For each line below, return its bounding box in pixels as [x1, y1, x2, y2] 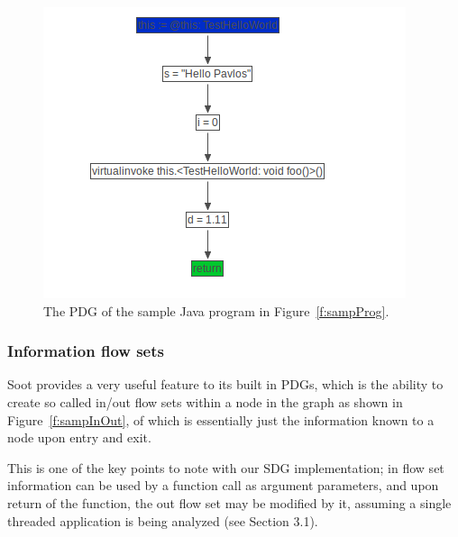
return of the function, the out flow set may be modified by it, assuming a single [7, 493, 452, 512]
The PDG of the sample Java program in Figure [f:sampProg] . [43, 301, 389, 320]
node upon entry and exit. [7, 428, 151, 447]
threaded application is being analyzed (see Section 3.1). [7, 511, 318, 530]
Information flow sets [7, 340, 164, 362]
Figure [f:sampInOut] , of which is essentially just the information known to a [7, 410, 435, 429]
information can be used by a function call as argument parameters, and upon [7, 476, 439, 495]
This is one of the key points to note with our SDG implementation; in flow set [7, 458, 444, 477]
